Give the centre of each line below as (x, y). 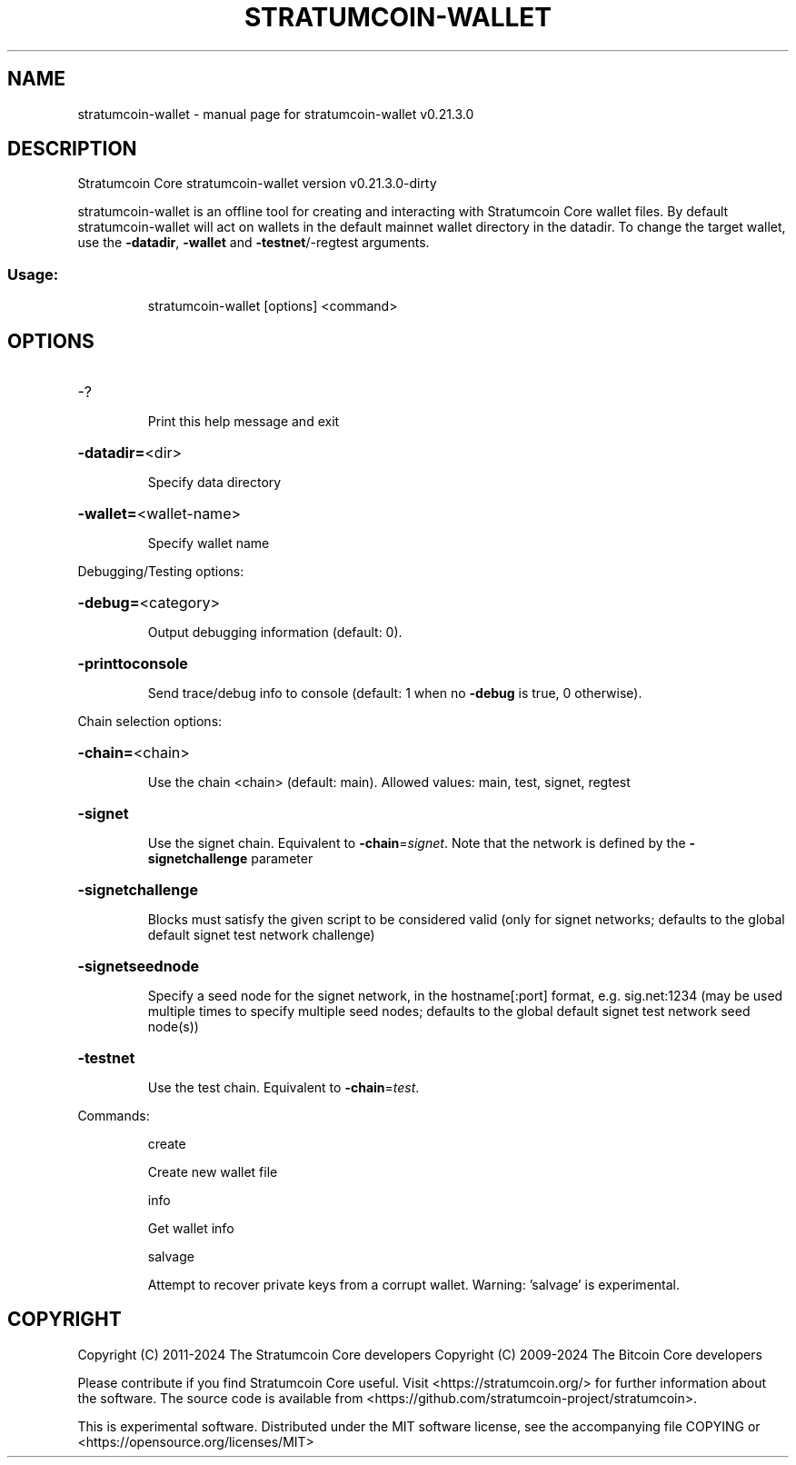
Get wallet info (191, 1229)
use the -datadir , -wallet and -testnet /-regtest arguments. (254, 243)
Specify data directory (214, 483)
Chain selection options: (150, 722)
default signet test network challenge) (261, 935)
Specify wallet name (209, 543)
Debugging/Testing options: (161, 572)
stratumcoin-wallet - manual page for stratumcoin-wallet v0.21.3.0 (276, 114)
